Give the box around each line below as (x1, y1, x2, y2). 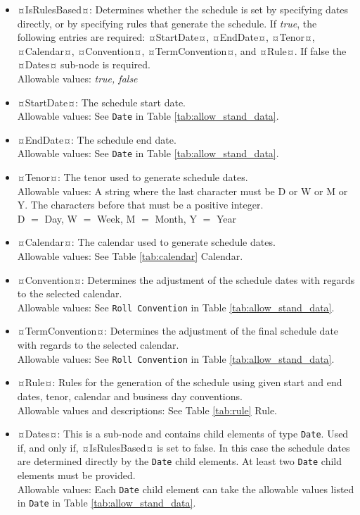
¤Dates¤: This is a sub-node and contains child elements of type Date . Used (17, 426, 349, 441)
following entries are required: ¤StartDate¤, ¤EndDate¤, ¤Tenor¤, (17, 30, 315, 44)
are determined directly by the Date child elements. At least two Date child (17, 454, 342, 469)
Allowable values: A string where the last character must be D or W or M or (17, 183, 348, 198)
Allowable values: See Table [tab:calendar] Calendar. (17, 249, 243, 263)
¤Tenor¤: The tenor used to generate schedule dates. (17, 170, 248, 185)
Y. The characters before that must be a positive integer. (17, 197, 264, 212)
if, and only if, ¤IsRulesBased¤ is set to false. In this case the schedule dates (17, 440, 350, 454)
